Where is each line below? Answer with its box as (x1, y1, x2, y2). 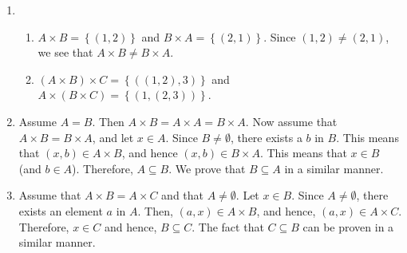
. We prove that (168, 160, 246, 176)
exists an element (18, 202, 103, 219)
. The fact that (192, 218, 264, 235)
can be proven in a (302, 218, 394, 235)
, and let (92, 128, 134, 145)
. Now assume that (245, 113, 338, 129)
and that (161, 187, 204, 204)
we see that (38, 44, 93, 61)
